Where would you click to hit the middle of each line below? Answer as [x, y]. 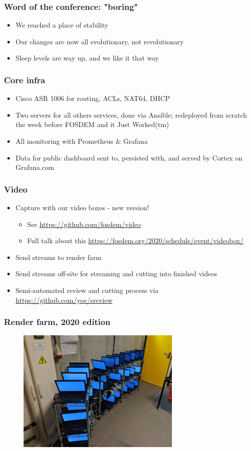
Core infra [25, 80]
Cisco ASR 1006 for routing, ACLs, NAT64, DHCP [93, 98]
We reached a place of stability [62, 25]
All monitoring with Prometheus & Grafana [82, 141]
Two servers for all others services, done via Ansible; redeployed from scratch [131, 114]
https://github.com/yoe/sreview [64, 300]
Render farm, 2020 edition [57, 322]
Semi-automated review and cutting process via [87, 290]
